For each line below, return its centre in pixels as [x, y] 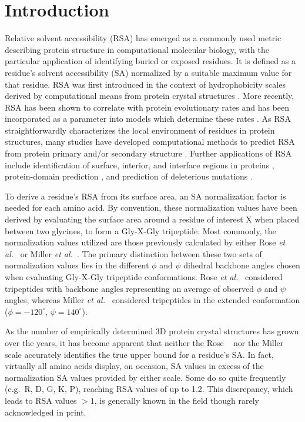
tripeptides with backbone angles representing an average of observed [130, 288]
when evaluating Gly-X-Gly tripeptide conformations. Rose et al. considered [144, 277]
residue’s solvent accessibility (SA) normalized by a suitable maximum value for [148, 72]
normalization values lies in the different [77, 265]
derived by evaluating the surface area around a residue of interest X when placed [152, 219]
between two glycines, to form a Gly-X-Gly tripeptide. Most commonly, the [140, 230]
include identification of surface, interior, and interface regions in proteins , [140, 165]
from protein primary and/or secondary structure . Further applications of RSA [148, 153]
